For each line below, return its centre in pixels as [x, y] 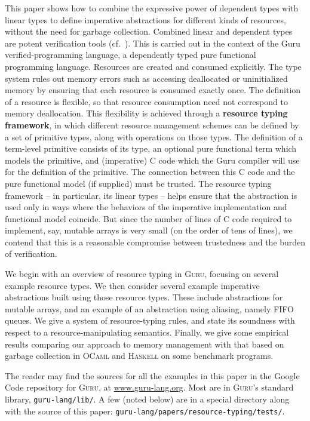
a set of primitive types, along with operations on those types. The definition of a [154, 136]
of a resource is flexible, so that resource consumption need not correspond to [146, 101]
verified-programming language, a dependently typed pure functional [131, 55]
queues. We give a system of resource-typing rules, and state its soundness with [150, 320]
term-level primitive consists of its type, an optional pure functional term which [151, 148]
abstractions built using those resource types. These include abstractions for [144, 297]
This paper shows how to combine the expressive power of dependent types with [152, 8]
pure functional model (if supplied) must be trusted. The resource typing [138, 183]
